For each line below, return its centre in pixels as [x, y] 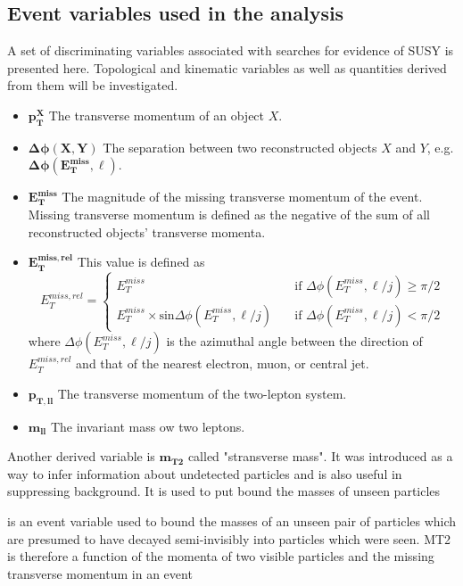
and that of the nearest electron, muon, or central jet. [223, 363]
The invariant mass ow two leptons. [148, 426]
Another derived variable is [81, 456]
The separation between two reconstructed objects [240, 147]
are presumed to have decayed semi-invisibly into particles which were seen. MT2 [229, 538]
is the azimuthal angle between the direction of [294, 341]
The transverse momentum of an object [157, 115]
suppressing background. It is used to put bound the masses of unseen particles [224, 491]
